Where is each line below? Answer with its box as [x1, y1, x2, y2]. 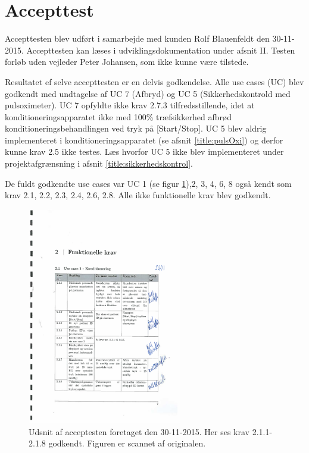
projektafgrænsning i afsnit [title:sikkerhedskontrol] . [5, 157, 193, 170]
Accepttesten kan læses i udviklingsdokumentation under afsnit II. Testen [26, 43, 295, 56]
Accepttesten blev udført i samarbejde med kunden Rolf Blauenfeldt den [5, 32, 270, 45]
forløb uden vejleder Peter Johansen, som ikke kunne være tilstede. [5, 55, 249, 68]
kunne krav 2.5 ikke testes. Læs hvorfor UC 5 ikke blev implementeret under [5, 145, 284, 158]
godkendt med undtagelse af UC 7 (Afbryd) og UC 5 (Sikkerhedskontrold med [5, 87, 291, 99]
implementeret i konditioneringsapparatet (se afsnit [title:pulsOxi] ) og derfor [5, 133, 283, 146]
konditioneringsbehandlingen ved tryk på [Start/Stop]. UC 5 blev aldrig [5, 122, 267, 135]
